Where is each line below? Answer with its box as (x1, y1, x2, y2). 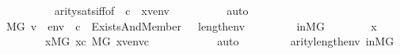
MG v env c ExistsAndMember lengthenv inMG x (6, 17, 377, 34)
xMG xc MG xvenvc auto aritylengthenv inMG (44, 33, 394, 49)
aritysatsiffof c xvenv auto (54, 2, 249, 18)
